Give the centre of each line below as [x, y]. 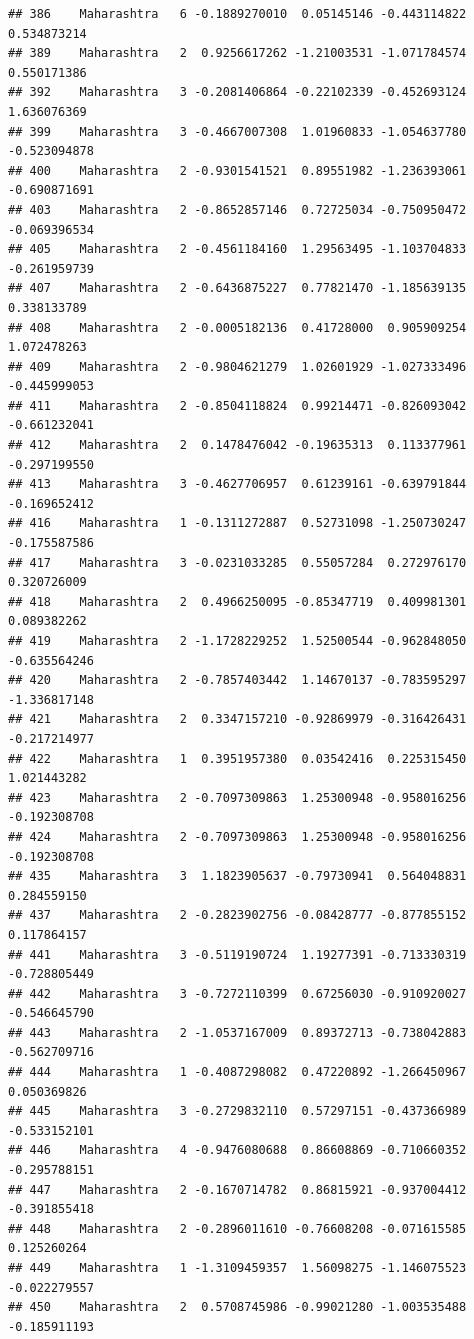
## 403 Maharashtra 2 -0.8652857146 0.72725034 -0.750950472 [237, 209]
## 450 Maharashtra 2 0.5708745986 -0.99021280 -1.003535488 [237, 1307]
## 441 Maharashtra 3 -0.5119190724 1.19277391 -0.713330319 [237, 954]
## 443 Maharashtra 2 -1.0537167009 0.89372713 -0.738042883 [237, 1032]
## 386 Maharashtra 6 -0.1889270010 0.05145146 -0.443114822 [237, 14]
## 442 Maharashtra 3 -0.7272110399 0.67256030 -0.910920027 [237, 993]
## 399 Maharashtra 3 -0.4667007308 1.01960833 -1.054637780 [237, 131]
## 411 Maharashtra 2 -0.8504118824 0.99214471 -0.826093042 [237, 405]
